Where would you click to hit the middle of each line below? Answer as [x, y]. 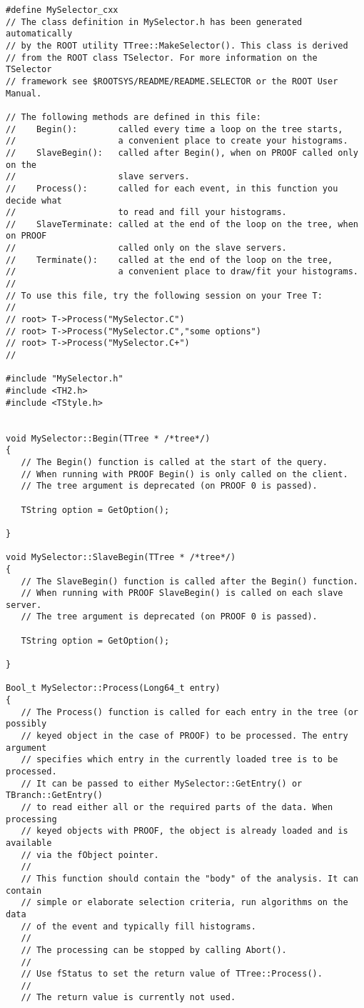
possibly [26, 724]
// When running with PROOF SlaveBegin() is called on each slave [182, 593]
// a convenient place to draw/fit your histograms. [182, 272]
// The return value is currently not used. [128, 998]
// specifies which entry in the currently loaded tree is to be [180, 760]
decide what [34, 200]
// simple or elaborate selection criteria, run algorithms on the [184, 903]
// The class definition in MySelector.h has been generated [154, 22]
